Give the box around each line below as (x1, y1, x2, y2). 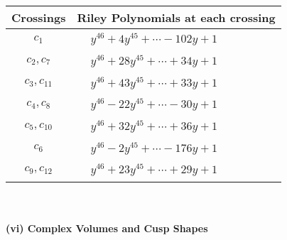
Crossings (11, 9, 66, 26)
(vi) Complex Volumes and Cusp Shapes (6, 220, 208, 235)
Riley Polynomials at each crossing (77, 9, 276, 26)
